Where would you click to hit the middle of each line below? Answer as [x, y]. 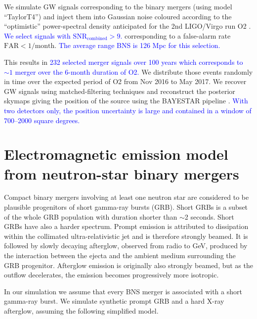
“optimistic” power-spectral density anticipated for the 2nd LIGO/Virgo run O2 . [128, 26]
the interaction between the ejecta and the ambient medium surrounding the [120, 255]
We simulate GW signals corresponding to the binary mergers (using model [118, 6]
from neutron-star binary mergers [122, 173]
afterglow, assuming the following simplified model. [81, 310]
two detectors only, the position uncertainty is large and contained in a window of [128, 110]
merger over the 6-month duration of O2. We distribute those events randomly [134, 71]
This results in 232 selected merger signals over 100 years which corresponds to [124, 62]
